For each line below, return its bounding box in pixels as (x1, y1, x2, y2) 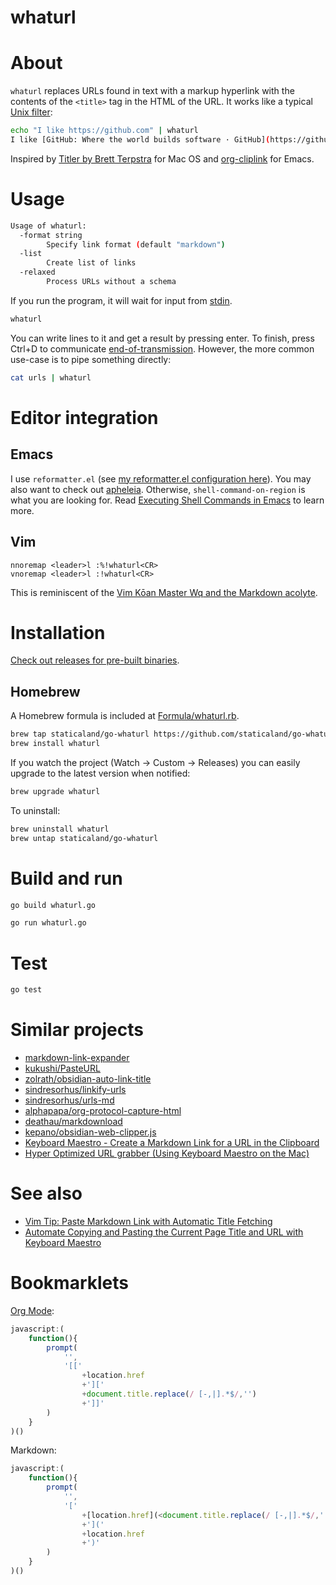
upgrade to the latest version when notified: (10, 767, 191, 779)
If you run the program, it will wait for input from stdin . (10, 294, 233, 306)
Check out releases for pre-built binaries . (10, 654, 180, 666)
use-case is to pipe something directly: (10, 353, 172, 365)
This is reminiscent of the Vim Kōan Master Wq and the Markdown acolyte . (10, 586, 318, 598)
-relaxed (19, 267, 56, 278)
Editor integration (10, 406, 159, 429)
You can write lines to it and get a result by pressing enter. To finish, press (10, 332, 315, 344)
